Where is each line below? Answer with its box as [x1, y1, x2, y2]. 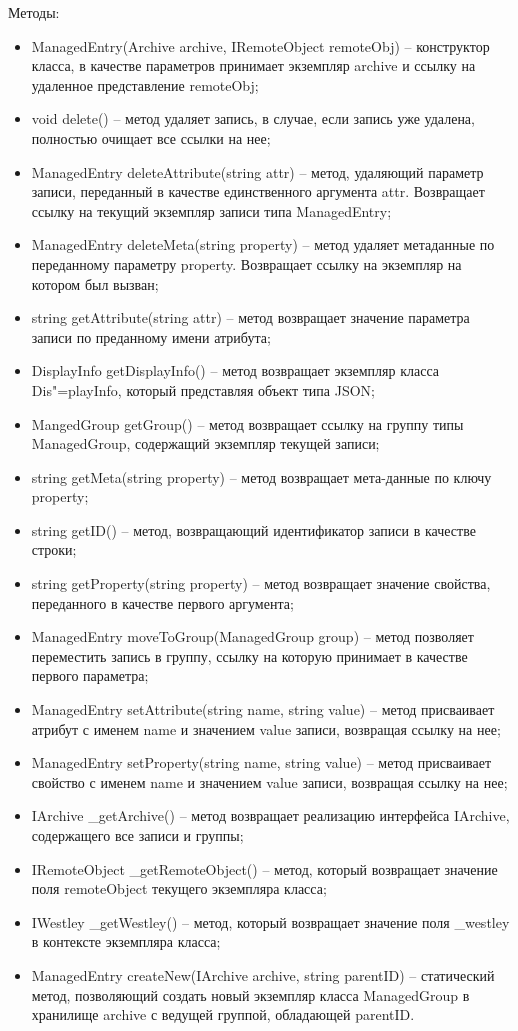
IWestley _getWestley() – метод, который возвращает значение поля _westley [31, 911, 510, 932]
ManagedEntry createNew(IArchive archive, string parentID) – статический [31, 964, 495, 985]
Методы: [8, 2, 60, 22]
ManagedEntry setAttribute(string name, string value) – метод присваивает [31, 699, 495, 720]
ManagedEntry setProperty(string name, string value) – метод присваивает [31, 752, 492, 773]
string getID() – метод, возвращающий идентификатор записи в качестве [31, 519, 476, 540]
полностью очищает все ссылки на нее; [31, 127, 271, 148]
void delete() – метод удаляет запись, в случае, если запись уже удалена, [31, 108, 475, 129]
